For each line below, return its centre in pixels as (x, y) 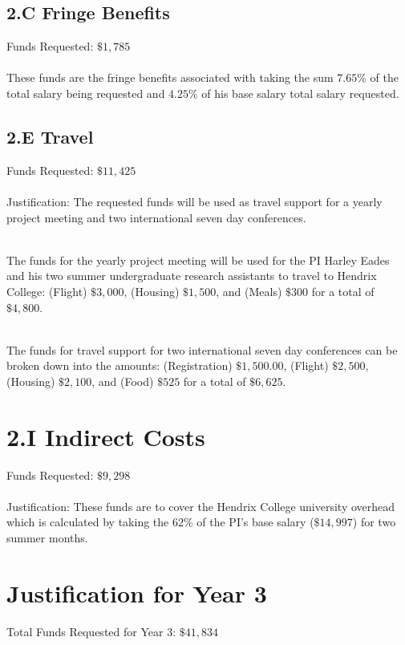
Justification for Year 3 (137, 592)
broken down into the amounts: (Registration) (119, 365)
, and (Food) (123, 381)
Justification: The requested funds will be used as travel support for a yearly (194, 201)
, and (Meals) (249, 291)
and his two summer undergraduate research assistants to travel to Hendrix (192, 276)
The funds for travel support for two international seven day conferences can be (202, 349)
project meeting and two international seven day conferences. (156, 217)
